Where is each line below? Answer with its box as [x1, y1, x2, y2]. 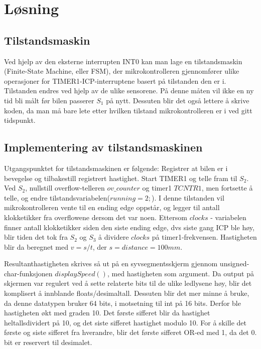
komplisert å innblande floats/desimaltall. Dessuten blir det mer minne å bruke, [4, 288, 249, 298]
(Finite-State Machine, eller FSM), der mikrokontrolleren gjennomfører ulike [4, 66, 239, 76]
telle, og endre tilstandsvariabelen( [4, 192, 110, 203]
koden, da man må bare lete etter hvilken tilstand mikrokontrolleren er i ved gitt [4, 105, 252, 115]
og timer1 [142, 183, 172, 193]
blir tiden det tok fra [4, 232, 68, 242]
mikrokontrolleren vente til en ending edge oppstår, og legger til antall [4, 202, 220, 213]
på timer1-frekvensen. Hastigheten [152, 232, 257, 242]
